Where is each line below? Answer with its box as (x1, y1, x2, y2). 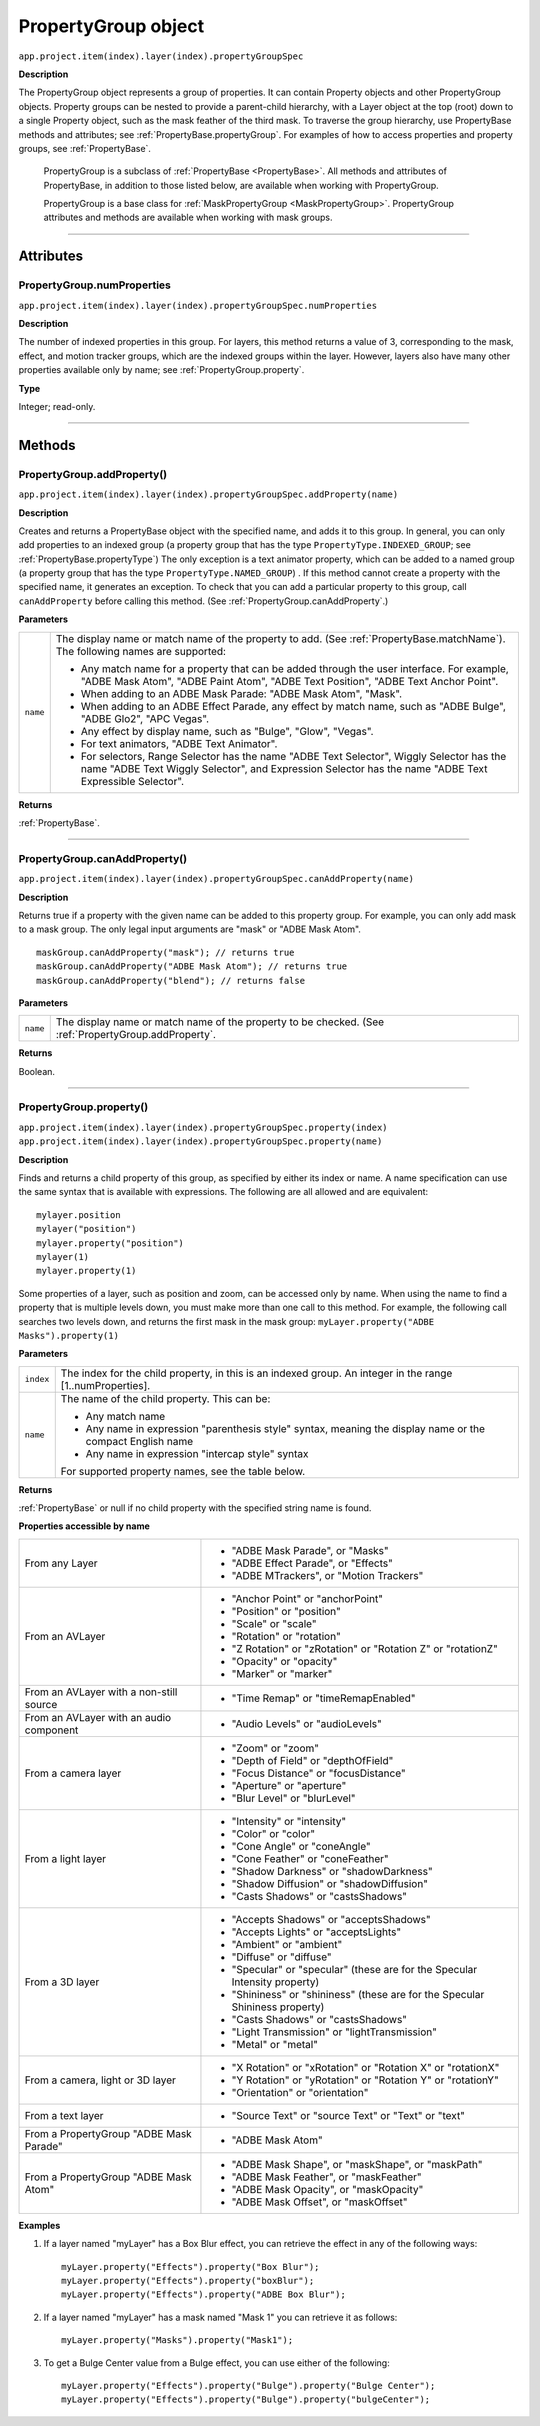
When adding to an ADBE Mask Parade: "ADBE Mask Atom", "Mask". (80, 686, 403, 700)
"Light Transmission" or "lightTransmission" (231, 2025, 437, 2039)
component (24, 1723, 79, 1737)
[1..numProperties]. (60, 1378, 151, 1392)
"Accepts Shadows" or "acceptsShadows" (231, 1912, 431, 1926)
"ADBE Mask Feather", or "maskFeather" (231, 2170, 422, 2184)
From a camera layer (24, 1766, 122, 1780)
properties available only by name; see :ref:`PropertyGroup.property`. (18, 364, 305, 376)
